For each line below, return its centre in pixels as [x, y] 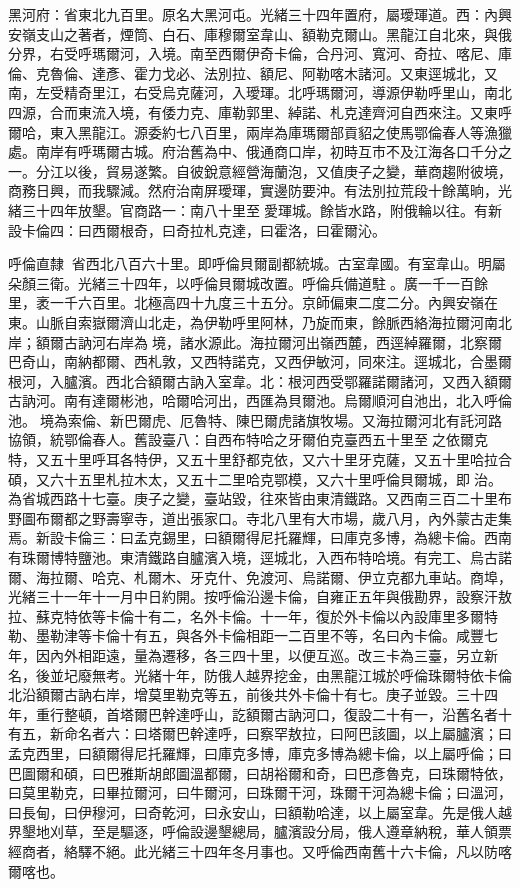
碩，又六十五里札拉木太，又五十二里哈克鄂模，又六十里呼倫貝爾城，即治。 [255, 478]
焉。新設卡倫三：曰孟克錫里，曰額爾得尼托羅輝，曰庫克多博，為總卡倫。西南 [260, 537]
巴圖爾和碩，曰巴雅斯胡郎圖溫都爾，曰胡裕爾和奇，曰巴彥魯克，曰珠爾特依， [260, 772]
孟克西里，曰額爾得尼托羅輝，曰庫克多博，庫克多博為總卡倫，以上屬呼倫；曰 [260, 752]
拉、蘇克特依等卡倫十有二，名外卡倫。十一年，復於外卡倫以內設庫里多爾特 [253, 615]
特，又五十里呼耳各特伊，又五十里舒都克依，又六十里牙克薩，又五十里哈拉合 [260, 459]
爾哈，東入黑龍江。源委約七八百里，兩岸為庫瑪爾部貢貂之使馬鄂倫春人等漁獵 [260, 131]
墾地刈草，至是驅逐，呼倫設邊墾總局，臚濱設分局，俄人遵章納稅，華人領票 [266, 831]
